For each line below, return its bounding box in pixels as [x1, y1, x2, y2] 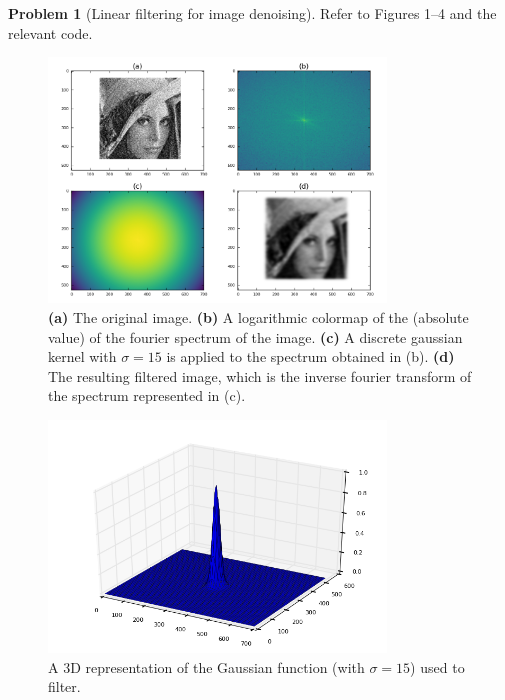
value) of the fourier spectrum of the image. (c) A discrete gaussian [48, 326, 463, 347]
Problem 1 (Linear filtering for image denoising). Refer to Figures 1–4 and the [8, 3, 497, 23]
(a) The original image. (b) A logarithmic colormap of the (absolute [48, 307, 469, 328]
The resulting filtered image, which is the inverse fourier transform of [48, 365, 472, 386]
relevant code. [8, 22, 93, 43]
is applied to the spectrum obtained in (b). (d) [166, 346, 455, 367]
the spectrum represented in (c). [48, 385, 246, 406]
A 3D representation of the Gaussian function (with [48, 656, 365, 677]
